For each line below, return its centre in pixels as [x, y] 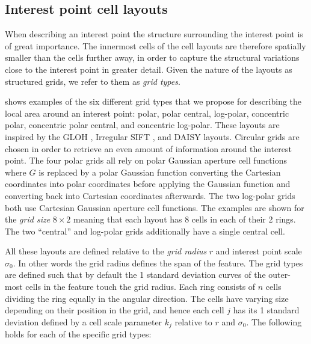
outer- [279, 275]
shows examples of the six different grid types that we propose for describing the [153, 101]
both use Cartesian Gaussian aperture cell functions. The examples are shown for [155, 207]
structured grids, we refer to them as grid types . [93, 81]
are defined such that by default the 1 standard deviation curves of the [135, 275]
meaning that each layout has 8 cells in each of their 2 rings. [185, 219]
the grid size [28, 219]
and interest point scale [259, 251]
